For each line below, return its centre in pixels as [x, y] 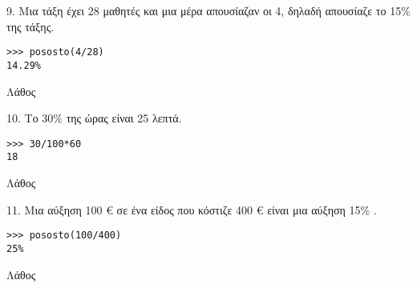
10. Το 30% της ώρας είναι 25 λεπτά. [94, 118]
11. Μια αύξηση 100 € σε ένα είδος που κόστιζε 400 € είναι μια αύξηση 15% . [192, 209]
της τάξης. [30, 26]
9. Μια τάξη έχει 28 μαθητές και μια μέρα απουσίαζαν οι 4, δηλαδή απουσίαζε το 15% [208, 10]
